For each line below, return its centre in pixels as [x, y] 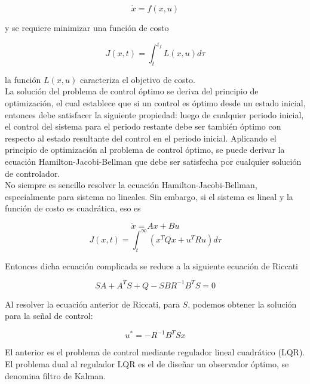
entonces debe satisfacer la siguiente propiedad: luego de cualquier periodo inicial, [154, 114]
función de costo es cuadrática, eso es [73, 208]
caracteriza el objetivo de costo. [137, 79]
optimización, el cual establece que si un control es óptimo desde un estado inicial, [155, 103]
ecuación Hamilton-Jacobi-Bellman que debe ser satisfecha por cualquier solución [153, 162]
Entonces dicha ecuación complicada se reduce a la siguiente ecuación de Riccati [151, 265]
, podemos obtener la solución [242, 304]
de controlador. [33, 173]
